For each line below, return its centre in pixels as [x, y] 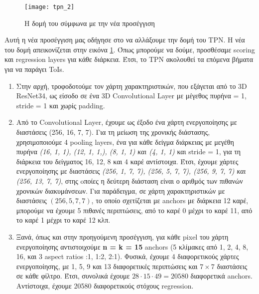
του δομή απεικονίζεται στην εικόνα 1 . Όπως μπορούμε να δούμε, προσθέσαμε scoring [130, 49]
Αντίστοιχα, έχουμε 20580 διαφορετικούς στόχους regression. [105, 285]
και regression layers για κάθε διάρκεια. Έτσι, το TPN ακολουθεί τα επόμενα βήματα [129, 59]
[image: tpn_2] [50, 7]
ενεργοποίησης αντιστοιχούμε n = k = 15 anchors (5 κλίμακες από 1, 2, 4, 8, [132, 246]
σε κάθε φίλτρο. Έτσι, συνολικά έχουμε [73, 276]
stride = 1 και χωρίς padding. [61, 105]
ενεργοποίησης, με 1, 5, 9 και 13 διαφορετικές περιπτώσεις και [107, 266]
